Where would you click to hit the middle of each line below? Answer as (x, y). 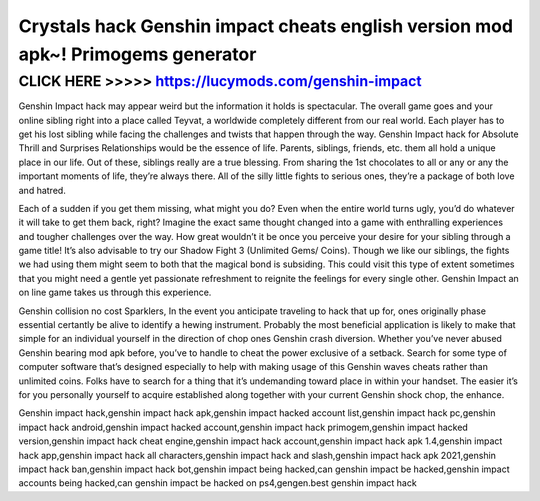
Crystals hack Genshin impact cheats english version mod (266, 26)
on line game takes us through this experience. (115, 292)
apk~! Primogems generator (137, 54)
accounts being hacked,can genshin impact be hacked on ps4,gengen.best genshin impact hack (217, 483)
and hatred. (42, 190)
